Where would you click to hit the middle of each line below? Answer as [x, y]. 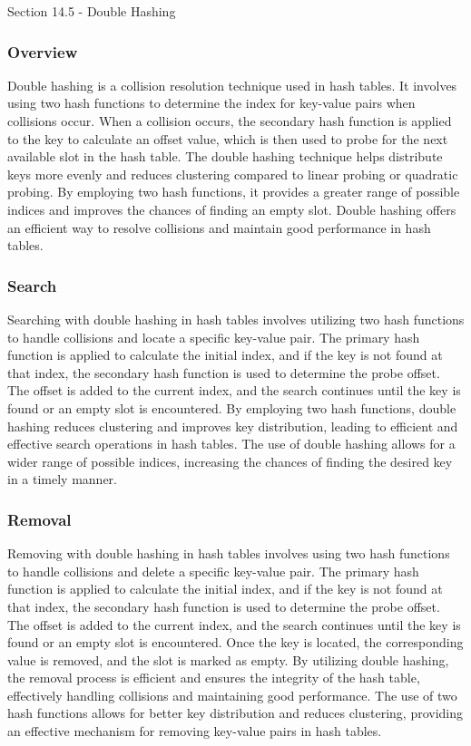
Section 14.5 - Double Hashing [92, 11]
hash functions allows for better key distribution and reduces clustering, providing [235, 713]
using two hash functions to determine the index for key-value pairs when [211, 103]
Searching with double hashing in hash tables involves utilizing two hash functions [236, 319]
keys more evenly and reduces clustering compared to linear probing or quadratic [233, 174]
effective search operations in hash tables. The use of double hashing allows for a [231, 444]
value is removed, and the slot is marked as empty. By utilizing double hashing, [228, 659]
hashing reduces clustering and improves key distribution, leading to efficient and [233, 426]
